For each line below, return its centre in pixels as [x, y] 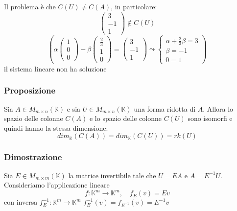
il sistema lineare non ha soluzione [55, 68]
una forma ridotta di [165, 108]
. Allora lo [218, 108]
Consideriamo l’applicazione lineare [57, 185]
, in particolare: [134, 6]
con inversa [21, 202]
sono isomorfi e [210, 118]
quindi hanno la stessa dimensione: [56, 128]
